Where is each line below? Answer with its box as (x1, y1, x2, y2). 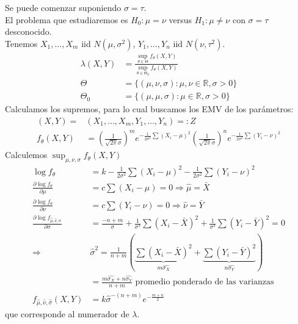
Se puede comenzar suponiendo (5, 1, 122, 13)
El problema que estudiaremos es (5, 13, 128, 26)
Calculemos (5, 148, 48, 161)
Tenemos (5, 37, 38, 49)
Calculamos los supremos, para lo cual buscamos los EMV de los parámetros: (5, 103, 294, 115)
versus (169, 13, 192, 26)
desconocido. (5, 25, 52, 38)
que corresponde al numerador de (5, 307, 129, 320)
